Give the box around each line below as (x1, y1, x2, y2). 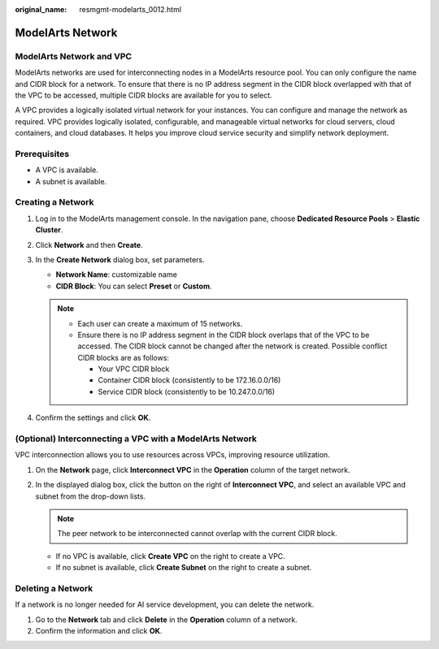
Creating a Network (15, 197, 94, 208)
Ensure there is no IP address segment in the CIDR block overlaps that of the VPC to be (77, 330, 370, 340)
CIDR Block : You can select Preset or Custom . (55, 281, 212, 291)
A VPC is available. (35, 165, 99, 175)
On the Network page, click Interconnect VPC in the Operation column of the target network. (35, 465, 350, 474)
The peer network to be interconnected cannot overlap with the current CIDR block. (57, 529, 337, 539)
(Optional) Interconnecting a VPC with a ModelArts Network (15, 433, 258, 444)
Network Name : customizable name (55, 270, 178, 279)
